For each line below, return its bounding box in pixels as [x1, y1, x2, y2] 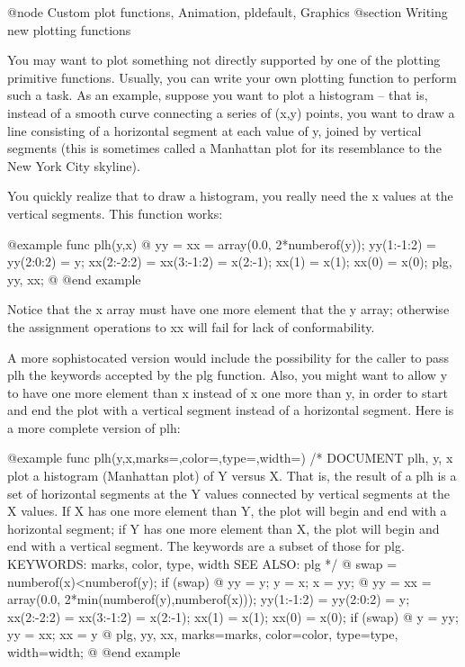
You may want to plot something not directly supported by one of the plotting [7, 50, 441, 69]
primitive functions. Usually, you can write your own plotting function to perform [7, 68, 457, 86]
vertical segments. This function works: [7, 203, 223, 222]
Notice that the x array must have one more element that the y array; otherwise [7, 300, 450, 319]
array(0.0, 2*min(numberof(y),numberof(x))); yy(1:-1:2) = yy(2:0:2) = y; [7, 590, 410, 608]
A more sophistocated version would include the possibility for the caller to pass [7, 347, 450, 366]
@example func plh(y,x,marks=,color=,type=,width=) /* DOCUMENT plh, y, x [7, 448, 453, 467]
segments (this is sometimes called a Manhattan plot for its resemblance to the [7, 139, 442, 158]
